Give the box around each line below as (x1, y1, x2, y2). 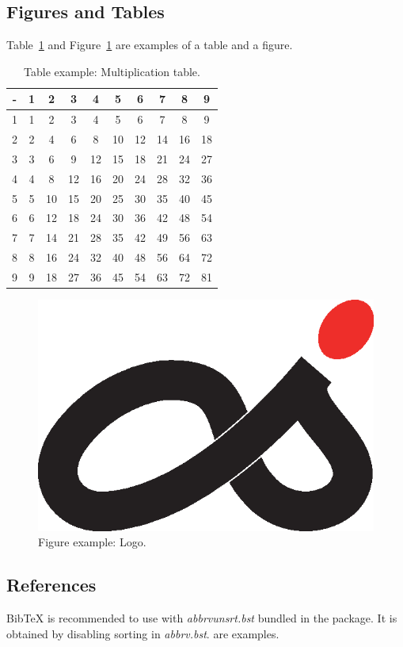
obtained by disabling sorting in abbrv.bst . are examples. (6, 625, 279, 641)
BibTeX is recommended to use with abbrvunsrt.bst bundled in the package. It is (6, 610, 397, 626)
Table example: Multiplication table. (24, 63, 200, 79)
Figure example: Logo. (38, 534, 146, 550)
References (6, 572, 97, 597)
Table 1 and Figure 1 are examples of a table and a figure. (6, 36, 293, 53)
